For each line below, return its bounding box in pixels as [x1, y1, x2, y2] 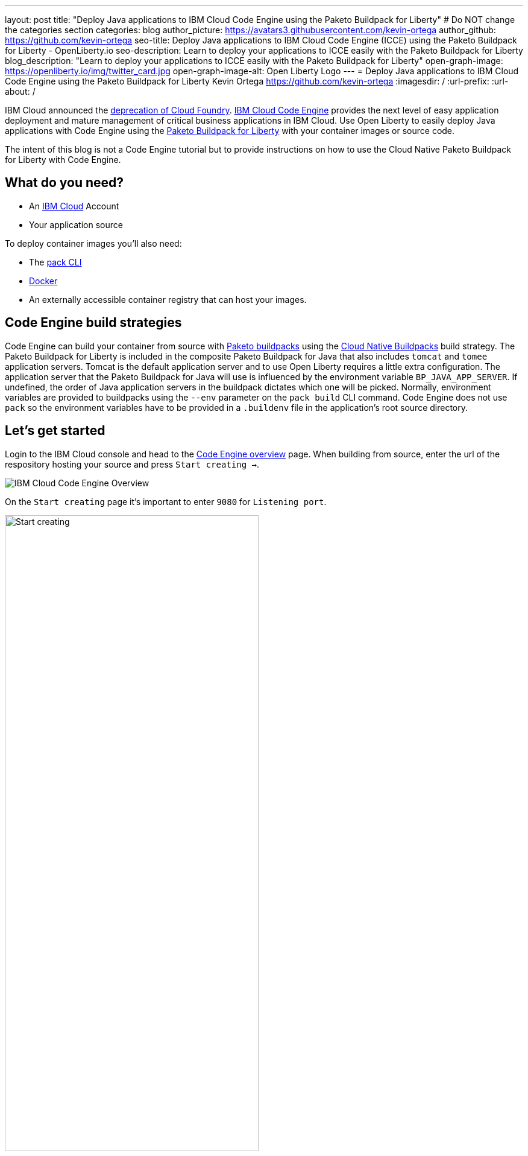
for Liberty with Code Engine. [5, 154, 121, 165]
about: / [5, 86, 36, 97]
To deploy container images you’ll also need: [5, 238, 182, 249]
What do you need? [5, 175, 124, 191]
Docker [29, 275, 58, 286]
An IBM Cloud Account [29, 200, 119, 211]
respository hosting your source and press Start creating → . [5, 459, 260, 469]
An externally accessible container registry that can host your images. [29, 294, 307, 305]
